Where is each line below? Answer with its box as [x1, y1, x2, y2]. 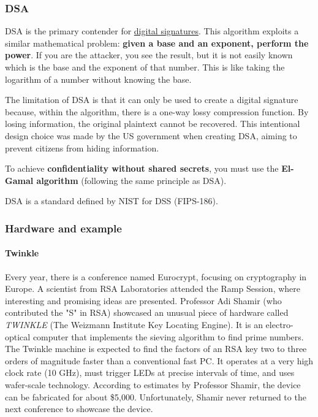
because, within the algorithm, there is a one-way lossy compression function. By [5, 105, 309, 118]
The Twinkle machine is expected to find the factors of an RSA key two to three [5, 342, 307, 355]
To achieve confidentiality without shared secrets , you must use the [5, 162, 279, 175]
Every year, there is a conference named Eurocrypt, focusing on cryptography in [5, 270, 307, 283]
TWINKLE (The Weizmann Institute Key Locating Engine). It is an [5, 318, 263, 331]
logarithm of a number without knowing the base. [5, 72, 192, 85]
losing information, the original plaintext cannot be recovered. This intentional [5, 117, 300, 130]
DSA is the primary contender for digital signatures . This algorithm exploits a [5, 25, 299, 37]
